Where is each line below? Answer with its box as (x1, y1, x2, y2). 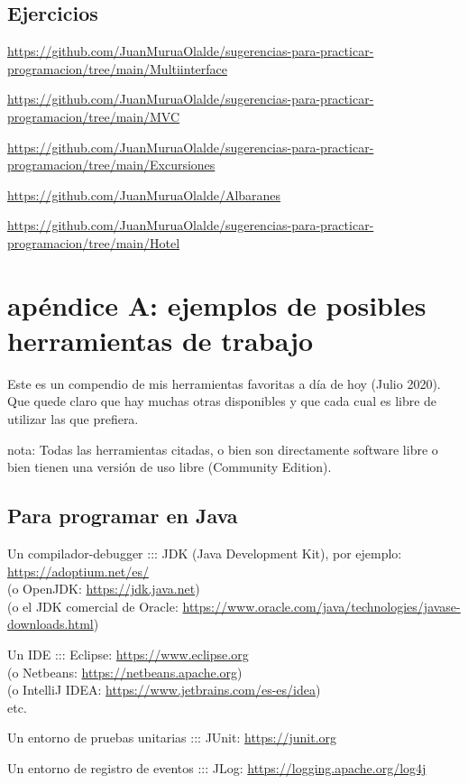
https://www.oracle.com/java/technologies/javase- (182, 596, 461, 615)
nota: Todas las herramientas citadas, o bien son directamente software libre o (7, 439, 438, 458)
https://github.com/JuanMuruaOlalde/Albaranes (7, 185, 281, 204)
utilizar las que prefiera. (7, 410, 139, 429)
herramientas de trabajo (7, 321, 314, 358)
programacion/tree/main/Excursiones (7, 155, 216, 174)
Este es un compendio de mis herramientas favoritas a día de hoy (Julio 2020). (7, 374, 441, 392)
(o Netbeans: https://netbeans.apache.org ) (7, 662, 243, 681)
